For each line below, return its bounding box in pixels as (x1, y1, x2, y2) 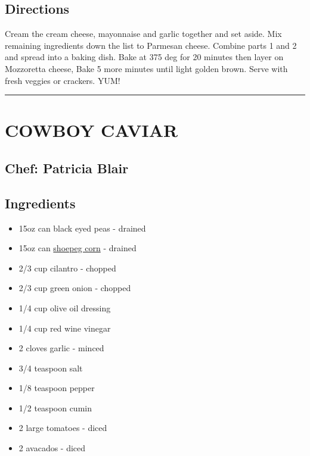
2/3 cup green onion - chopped (18, 282, 131, 294)
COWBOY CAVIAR (5, 118, 178, 142)
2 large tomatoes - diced (18, 421, 107, 434)
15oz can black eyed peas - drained (18, 221, 146, 234)
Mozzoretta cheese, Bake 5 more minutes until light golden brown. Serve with (5, 62, 288, 74)
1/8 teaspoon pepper (18, 382, 95, 394)
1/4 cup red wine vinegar (18, 321, 111, 334)
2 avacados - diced (18, 442, 86, 454)
